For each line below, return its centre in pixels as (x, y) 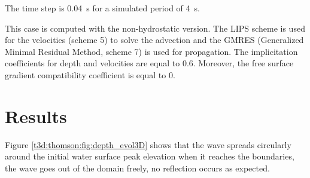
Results (36, 116)
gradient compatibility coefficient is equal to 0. (90, 74)
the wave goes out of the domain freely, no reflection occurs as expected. (137, 168)
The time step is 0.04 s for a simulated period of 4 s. (102, 8)
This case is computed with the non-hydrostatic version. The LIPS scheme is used (155, 28)
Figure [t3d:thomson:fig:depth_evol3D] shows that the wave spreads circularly (148, 144)
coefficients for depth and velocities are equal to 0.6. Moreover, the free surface (149, 63)
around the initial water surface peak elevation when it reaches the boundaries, (150, 156)
